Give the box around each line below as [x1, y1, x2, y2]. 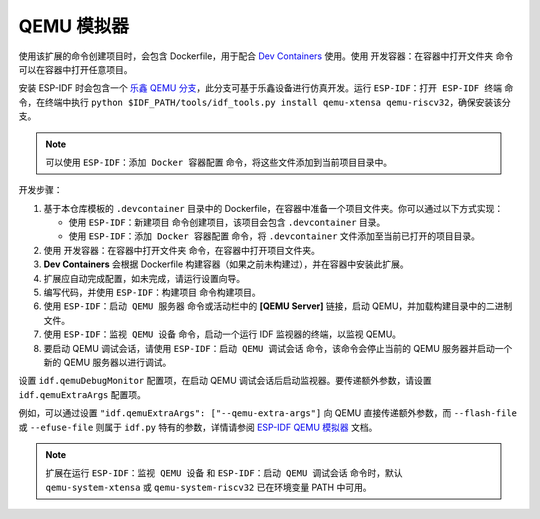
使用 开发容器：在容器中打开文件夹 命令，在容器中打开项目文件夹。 [43, 244, 320, 256]
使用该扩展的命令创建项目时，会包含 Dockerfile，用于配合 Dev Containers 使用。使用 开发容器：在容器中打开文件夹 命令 [18, 50, 514, 62]
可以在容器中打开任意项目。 [18, 63, 133, 75]
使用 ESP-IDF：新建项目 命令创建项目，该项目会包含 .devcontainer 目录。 [68, 216, 386, 229]
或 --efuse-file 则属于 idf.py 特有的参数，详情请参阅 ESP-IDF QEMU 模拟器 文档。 [18, 421, 378, 433]
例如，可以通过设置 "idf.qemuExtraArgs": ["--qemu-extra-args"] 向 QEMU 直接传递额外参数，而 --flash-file [18, 407, 518, 419]
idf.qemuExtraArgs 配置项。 [18, 388, 147, 400]
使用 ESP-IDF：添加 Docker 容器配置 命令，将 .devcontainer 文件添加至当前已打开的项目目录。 [68, 230, 480, 242]
